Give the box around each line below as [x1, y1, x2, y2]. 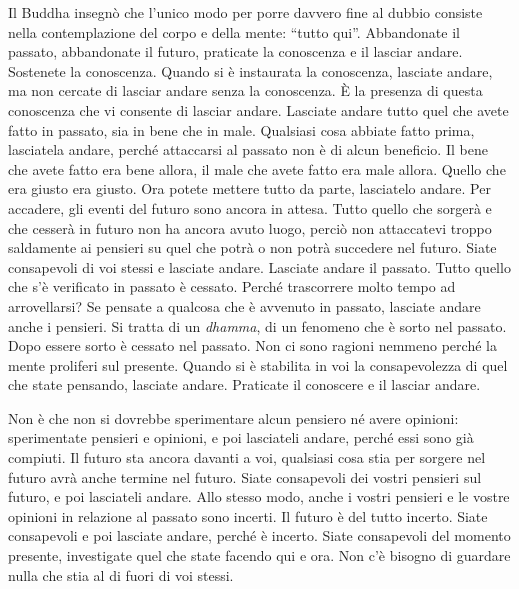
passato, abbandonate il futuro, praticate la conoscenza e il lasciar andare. [8, 41, 463, 62]
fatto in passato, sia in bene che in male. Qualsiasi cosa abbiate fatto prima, [8, 119, 475, 140]
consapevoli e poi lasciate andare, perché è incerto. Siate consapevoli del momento [8, 525, 511, 546]
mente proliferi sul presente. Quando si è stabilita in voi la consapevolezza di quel [8, 354, 508, 375]
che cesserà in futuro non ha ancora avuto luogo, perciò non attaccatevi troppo [8, 217, 492, 238]
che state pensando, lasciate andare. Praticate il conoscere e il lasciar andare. [8, 374, 481, 395]
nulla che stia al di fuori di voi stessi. [8, 564, 234, 585]
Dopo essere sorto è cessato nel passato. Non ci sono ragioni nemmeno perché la [8, 335, 497, 356]
